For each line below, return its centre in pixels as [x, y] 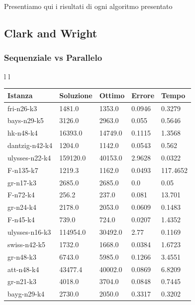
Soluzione [76, 95]
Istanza [20, 95]
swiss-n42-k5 [27, 244]
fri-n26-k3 [22, 108]
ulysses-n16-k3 [29, 231]
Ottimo [112, 95]
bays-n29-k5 [26, 120]
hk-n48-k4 [23, 133]
